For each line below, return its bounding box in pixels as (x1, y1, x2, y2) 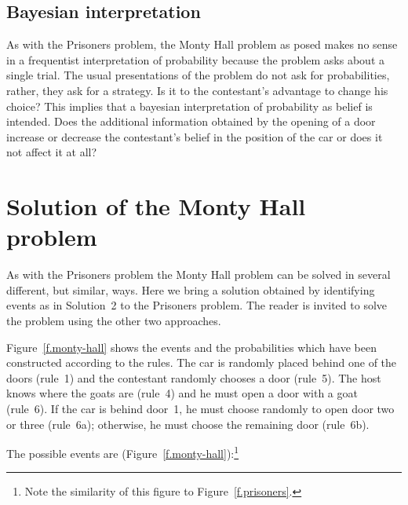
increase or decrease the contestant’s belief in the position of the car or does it (6, 128, 383, 145)
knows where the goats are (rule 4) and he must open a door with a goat (6, 385, 358, 401)
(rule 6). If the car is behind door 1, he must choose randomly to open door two (6, 401, 395, 417)
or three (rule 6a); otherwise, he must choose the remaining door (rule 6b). (6, 415, 370, 432)
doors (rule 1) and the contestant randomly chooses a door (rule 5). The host (6, 369, 381, 386)
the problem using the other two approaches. (6, 313, 221, 329)
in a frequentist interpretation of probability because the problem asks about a (6, 51, 384, 68)
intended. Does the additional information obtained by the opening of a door (6, 113, 376, 130)
